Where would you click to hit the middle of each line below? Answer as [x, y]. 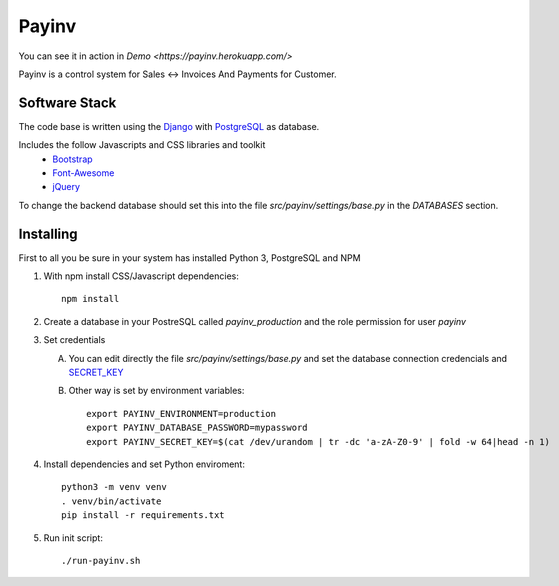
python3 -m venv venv [114, 487]
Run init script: [73, 537]
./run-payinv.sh [101, 560]
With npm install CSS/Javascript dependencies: [141, 276]
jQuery [66, 187]
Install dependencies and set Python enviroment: [144, 464]
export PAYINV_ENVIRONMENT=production [181, 413]
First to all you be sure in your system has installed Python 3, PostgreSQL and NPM [189, 257]
